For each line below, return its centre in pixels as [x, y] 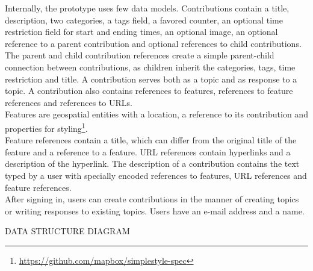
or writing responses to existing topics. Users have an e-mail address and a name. [155, 210]
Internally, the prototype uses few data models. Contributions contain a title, [147, 8]
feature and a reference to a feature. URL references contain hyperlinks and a [148, 151]
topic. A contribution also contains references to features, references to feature [149, 91]
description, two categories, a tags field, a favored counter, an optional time [144, 20]
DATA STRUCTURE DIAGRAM [67, 231]
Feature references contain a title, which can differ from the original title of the [151, 140]
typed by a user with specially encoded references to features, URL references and [156, 175]
